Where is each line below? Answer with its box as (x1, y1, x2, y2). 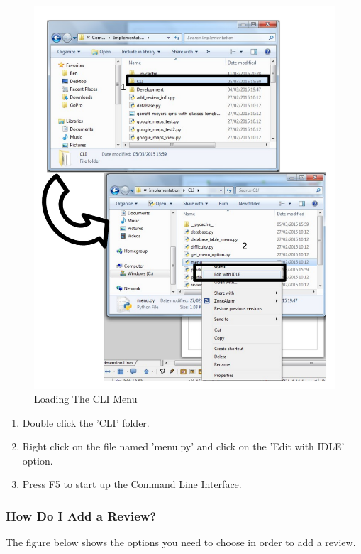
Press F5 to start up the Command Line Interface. (22, 477, 242, 491)
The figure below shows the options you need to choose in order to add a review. (6, 535, 356, 550)
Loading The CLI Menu (34, 391, 138, 406)
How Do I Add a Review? (6, 506, 157, 524)
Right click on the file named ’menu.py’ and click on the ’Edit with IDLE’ (22, 439, 345, 454)
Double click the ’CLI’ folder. (22, 415, 150, 430)
